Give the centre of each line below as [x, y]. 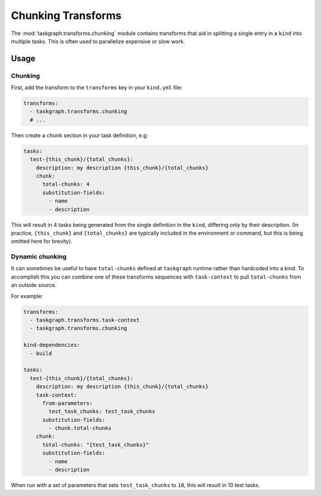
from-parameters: [68, 403]
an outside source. [34, 285]
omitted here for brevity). [42, 241]
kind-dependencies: [52, 345]
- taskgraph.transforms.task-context [85, 320]
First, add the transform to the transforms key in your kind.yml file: [97, 88]
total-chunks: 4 [66, 184]
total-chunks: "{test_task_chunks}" [96, 445]
